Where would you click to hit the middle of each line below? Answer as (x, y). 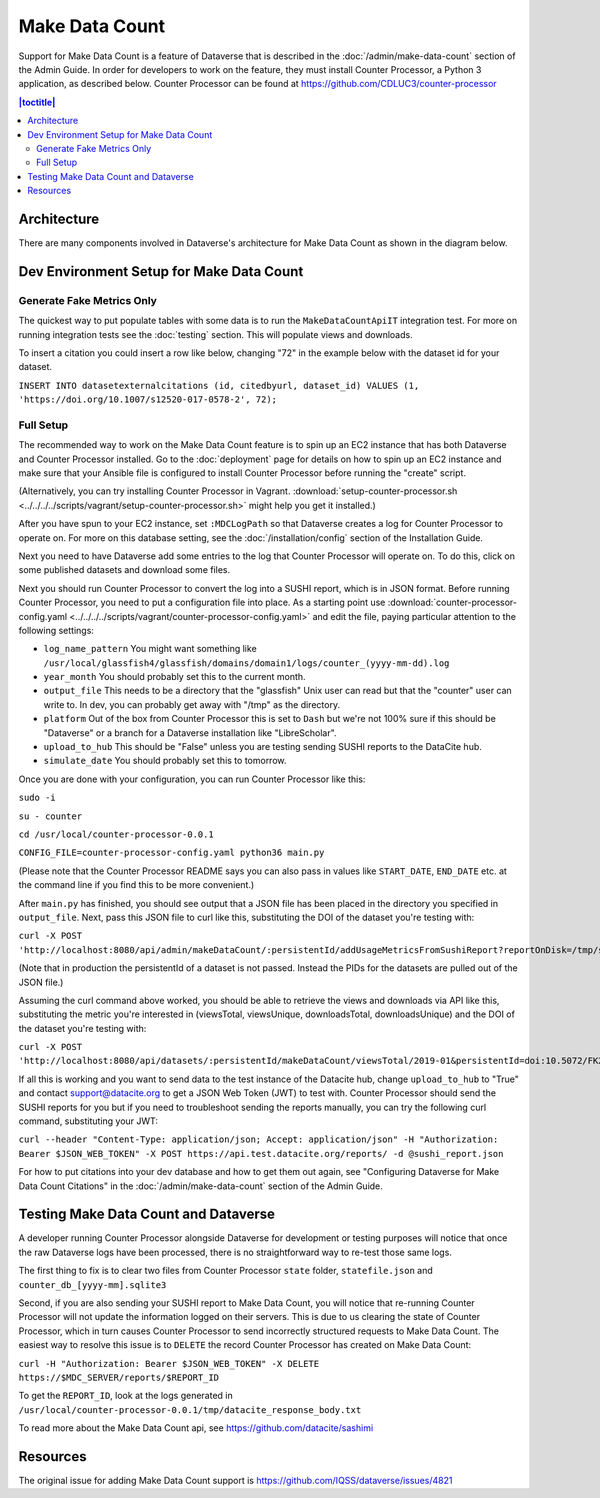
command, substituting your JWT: (88, 1121)
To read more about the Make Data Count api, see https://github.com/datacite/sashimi (196, 1428)
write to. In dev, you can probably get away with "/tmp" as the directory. (191, 704)
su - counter (50, 816)
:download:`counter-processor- (452, 602)
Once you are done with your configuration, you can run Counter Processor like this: (192, 779)
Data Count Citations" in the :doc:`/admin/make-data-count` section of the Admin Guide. (201, 1186)
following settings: (56, 630)
